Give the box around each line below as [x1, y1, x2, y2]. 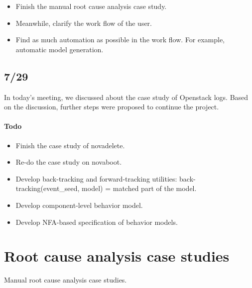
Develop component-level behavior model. [15, 199, 143, 210]
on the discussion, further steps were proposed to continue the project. [4, 101, 219, 112]
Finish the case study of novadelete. [15, 140, 125, 150]
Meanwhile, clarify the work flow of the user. [15, 17, 152, 28]
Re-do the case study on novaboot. [15, 157, 122, 167]
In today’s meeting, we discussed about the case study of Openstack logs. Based [4, 92, 249, 102]
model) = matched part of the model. [82, 183, 197, 193]
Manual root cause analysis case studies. [4, 275, 127, 285]
